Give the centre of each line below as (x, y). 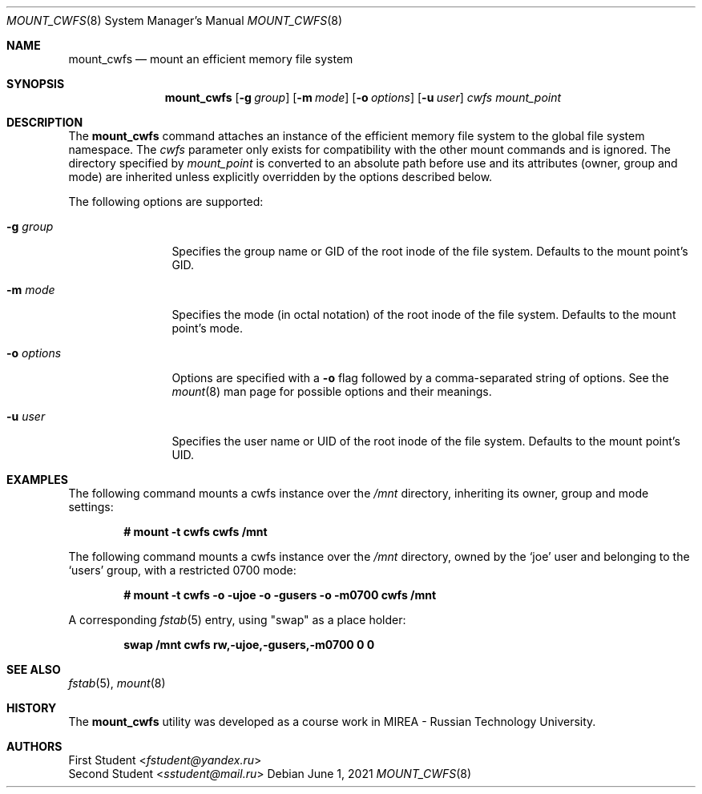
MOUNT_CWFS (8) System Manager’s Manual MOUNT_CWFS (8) (175, 20)
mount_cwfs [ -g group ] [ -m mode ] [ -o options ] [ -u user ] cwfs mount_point (363, 97)
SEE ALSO (34, 669)
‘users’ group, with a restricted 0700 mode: (182, 570)
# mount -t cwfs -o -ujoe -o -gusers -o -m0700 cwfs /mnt (280, 595)
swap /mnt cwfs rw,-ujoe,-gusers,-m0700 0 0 (249, 645)
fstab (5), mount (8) (117, 683)
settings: (91, 507)
